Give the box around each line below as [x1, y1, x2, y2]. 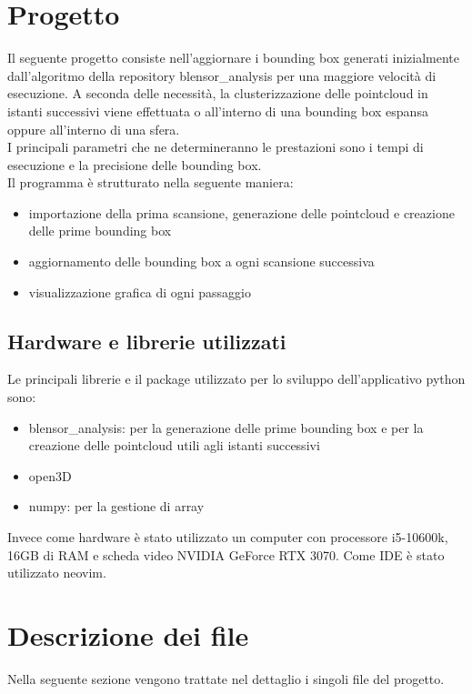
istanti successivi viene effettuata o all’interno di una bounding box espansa [7, 101, 428, 120]
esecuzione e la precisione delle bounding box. [7, 155, 262, 174]
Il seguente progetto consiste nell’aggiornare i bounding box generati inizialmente [7, 48, 460, 67]
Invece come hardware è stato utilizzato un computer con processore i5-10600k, [7, 528, 448, 547]
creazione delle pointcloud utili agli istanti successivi [28, 436, 320, 455]
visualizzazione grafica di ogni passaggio [28, 282, 251, 301]
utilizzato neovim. [7, 563, 106, 582]
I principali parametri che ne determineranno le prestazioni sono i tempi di [7, 137, 424, 156]
